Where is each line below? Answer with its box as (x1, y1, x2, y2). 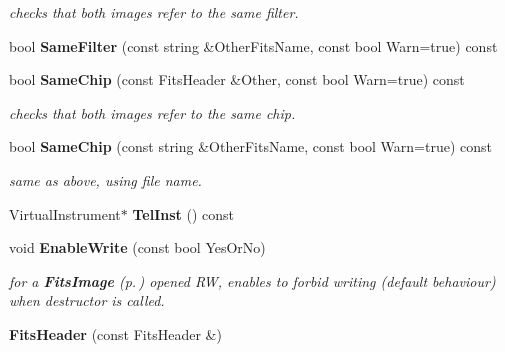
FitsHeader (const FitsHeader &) (9, 323, 222, 344)
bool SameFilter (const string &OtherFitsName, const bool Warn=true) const (9, 35, 498, 56)
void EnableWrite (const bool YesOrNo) (9, 237, 266, 258)
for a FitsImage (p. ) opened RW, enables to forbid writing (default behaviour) (9, 270, 496, 291)
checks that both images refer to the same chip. (9, 102, 296, 123)
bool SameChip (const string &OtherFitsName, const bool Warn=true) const (9, 136, 492, 157)
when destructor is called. (9, 290, 165, 311)
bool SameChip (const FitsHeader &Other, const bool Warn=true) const (9, 69, 465, 90)
